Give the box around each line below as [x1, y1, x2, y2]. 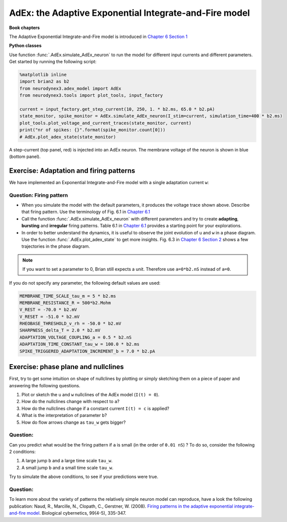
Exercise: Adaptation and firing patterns [9, 166, 135, 175]
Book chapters [9, 25, 40, 31]
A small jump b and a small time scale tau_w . [21, 464, 114, 471]
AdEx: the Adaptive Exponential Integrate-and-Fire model [9, 7, 250, 18]
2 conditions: [9, 449, 36, 455]
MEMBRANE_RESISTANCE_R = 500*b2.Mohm [19, 300, 111, 305]
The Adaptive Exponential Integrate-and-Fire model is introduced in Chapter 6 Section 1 [9, 34, 188, 39]
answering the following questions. [9, 382, 81, 388]
